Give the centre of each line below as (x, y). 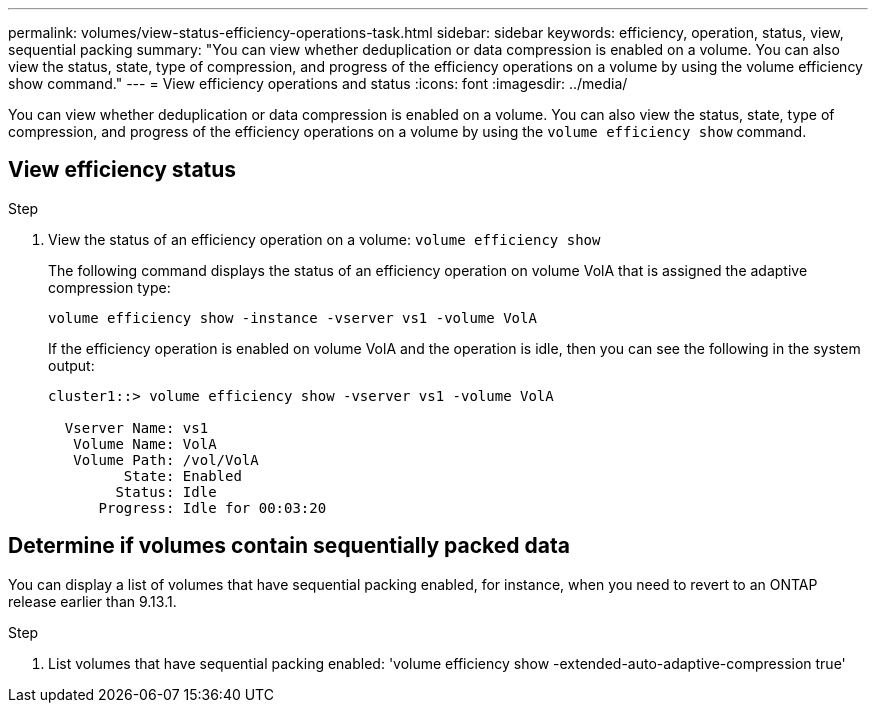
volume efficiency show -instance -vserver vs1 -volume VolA (292, 317)
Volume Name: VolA (145, 443)
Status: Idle (166, 491)
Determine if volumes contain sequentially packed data (289, 546)
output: (71, 365)
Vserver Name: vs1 (136, 427)
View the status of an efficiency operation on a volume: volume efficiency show (324, 239)
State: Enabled (182, 475)
